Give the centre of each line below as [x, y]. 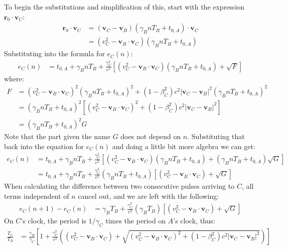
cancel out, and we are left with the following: [149, 196]
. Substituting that [216, 136]
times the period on [136, 221]
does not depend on [151, 136]
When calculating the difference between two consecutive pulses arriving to [119, 186]
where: [14, 78]
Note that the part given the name [57, 136]
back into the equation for [44, 146]
